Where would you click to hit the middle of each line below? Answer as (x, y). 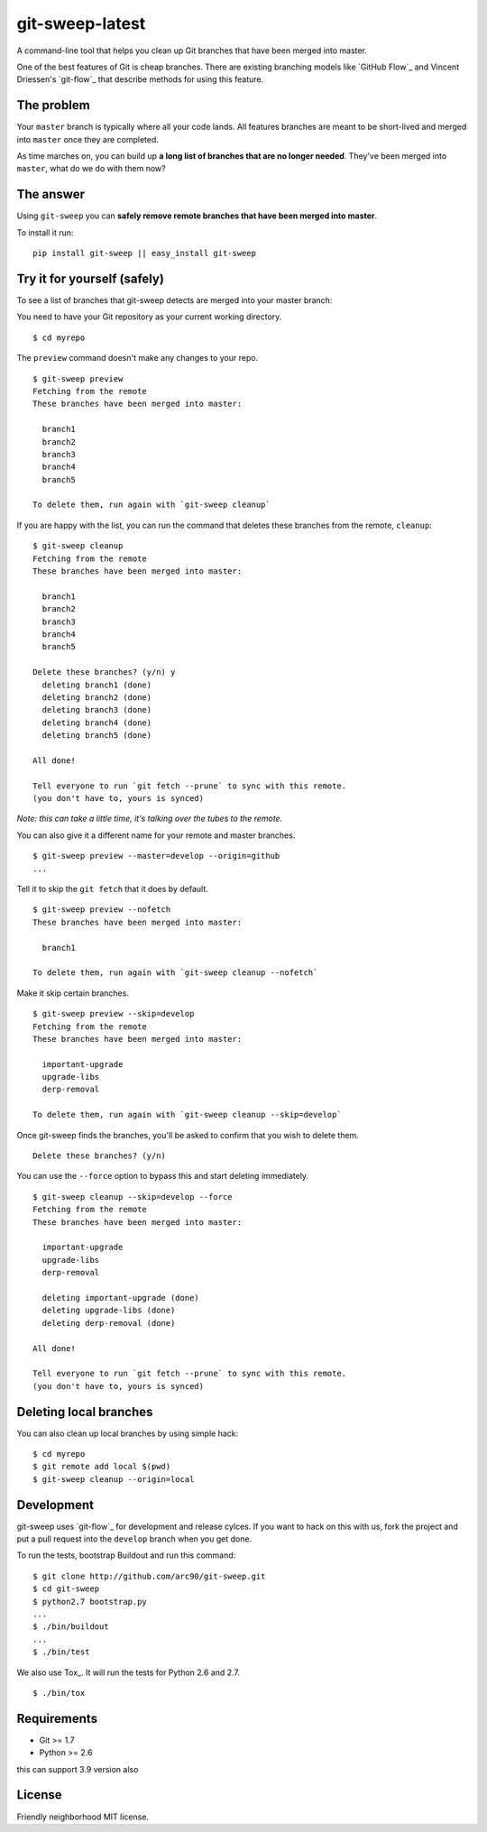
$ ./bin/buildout (71, 1627)
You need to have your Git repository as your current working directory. (149, 317)
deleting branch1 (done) (97, 685)
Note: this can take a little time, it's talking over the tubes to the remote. (150, 819)
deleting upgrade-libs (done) (109, 1311)
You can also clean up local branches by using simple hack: (128, 1433)
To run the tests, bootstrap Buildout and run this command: (126, 1555)
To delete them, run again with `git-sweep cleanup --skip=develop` (187, 1115)
